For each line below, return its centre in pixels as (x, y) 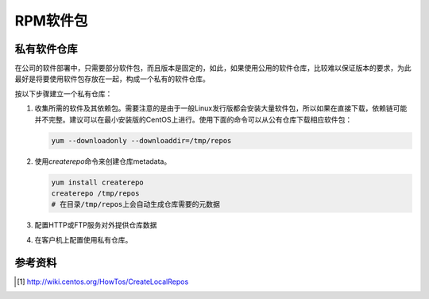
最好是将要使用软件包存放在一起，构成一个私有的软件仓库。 (112, 79)
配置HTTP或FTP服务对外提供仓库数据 (96, 225)
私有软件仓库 (46, 49)
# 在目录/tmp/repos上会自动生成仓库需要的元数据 (135, 204)
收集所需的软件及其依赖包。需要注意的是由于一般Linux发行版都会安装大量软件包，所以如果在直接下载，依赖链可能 (221, 108)
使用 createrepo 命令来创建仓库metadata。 (103, 161)
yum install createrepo (98, 182)
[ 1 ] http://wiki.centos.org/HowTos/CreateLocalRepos (103, 282)
